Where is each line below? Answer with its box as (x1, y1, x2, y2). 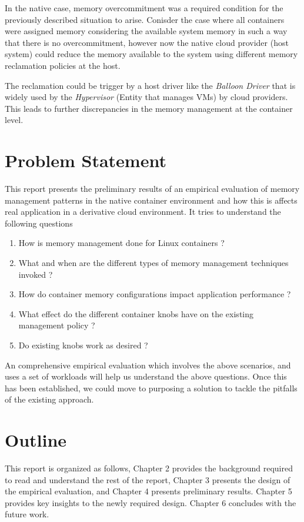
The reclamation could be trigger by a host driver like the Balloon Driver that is (5, 79, 296, 91)
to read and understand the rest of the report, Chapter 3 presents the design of (5, 473, 290, 486)
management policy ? (18, 319, 95, 331)
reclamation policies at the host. (5, 59, 121, 71)
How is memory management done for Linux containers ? (18, 237, 225, 249)
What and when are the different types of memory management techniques (18, 257, 289, 269)
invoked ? (18, 268, 53, 280)
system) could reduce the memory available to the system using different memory (5, 48, 298, 60)
